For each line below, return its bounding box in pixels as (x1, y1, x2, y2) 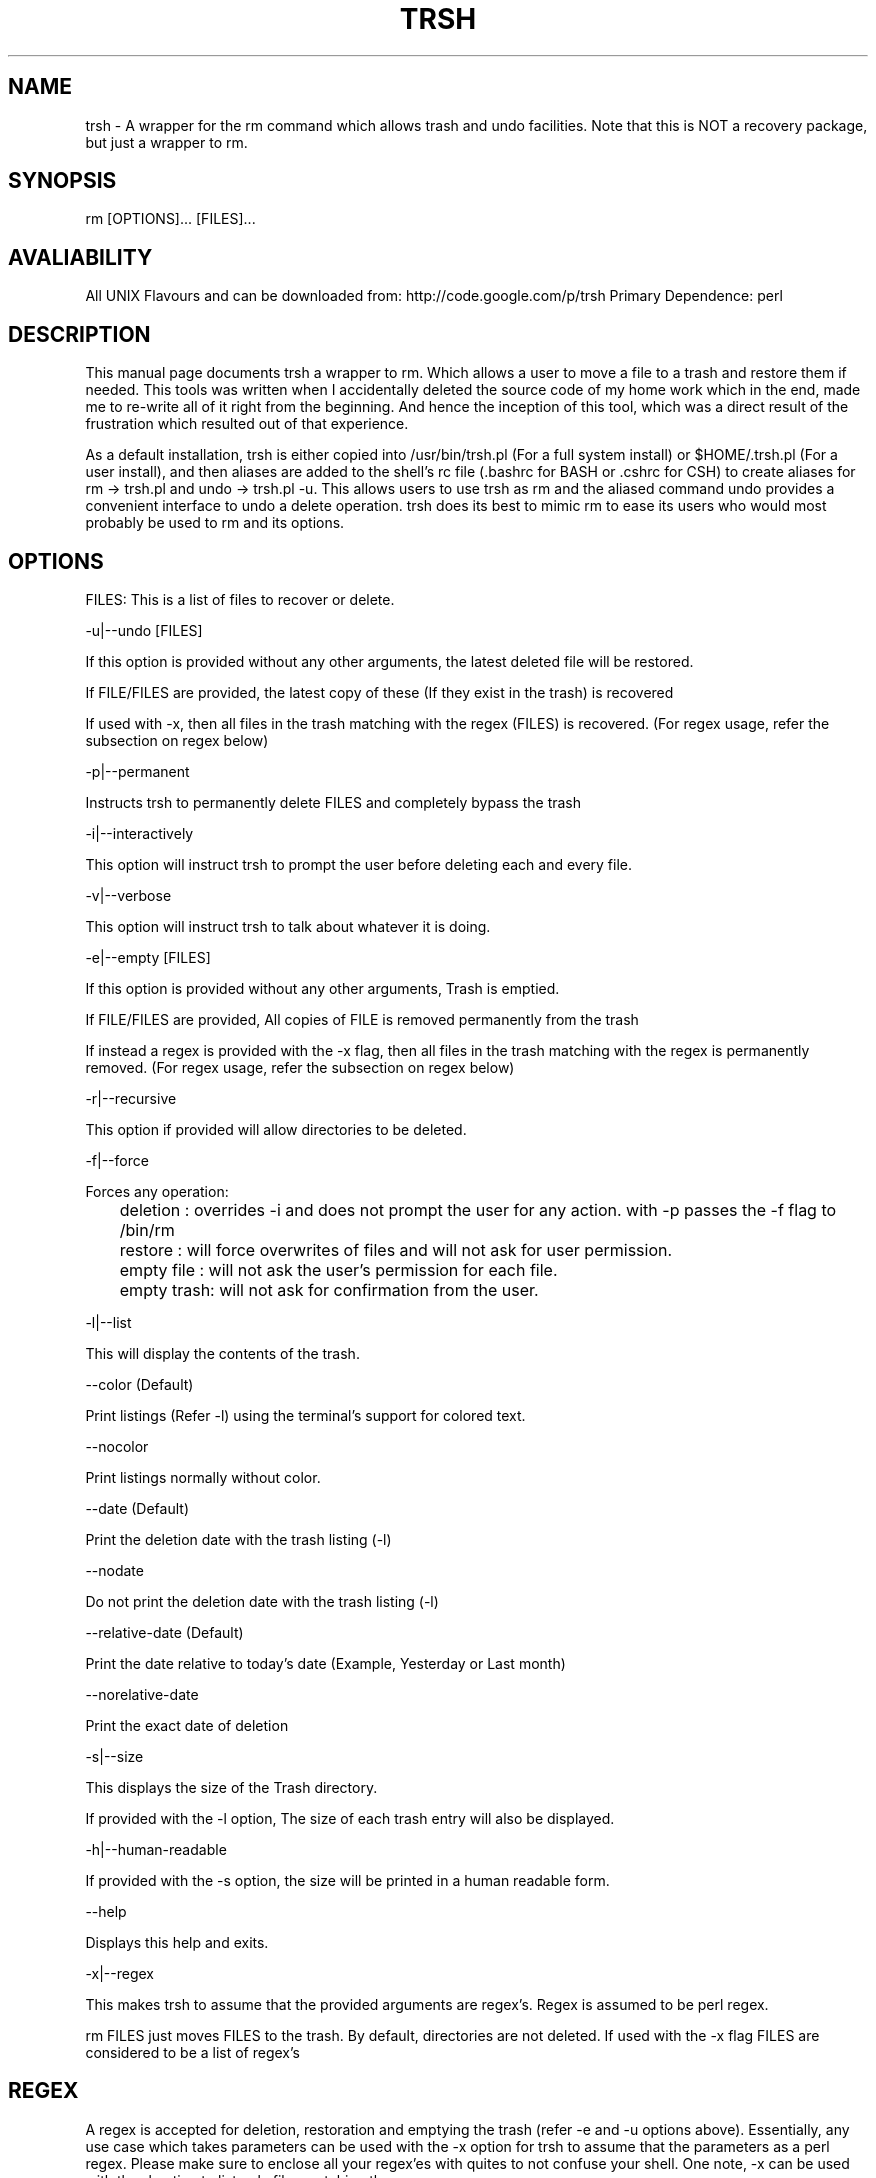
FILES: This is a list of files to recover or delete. (85, 590, 395, 608)
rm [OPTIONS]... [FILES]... (85, 210, 256, 228)
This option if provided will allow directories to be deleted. (85, 1120, 467, 1138)
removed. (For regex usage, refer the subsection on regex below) (85, 1058, 515, 1076)
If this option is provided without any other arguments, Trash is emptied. (85, 979, 560, 997)
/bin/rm (119, 1219, 175, 1240)
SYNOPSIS (8, 168, 117, 194)
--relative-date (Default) (85, 1623, 244, 1641)
